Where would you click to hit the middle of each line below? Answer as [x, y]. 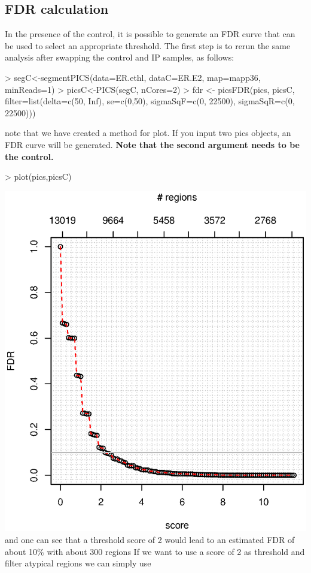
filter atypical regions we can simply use [78, 563]
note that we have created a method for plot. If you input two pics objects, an [148, 133]
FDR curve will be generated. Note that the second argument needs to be [152, 144]
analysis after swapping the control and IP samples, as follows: [120, 57]
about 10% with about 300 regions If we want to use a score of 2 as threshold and [155, 551]
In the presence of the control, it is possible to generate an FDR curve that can [150, 34]
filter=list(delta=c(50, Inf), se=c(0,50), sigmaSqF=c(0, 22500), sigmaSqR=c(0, [150, 101]
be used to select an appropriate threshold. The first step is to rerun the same [148, 45]
